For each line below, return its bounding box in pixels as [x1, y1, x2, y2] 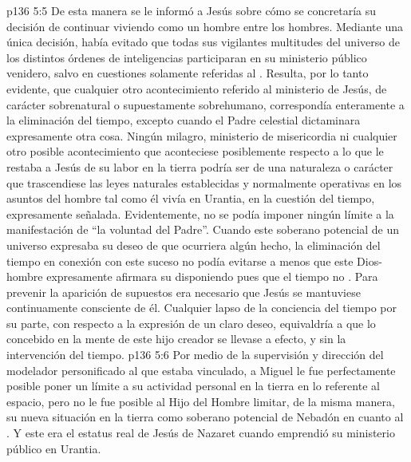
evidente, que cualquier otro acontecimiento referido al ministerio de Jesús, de [6, 80, 387, 97]
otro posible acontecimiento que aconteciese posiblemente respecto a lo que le [6, 143, 384, 160]
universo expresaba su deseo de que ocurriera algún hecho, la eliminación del [6, 236, 381, 253]
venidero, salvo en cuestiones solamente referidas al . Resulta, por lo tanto [6, 65, 369, 81]
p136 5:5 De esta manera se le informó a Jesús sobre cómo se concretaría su [6, 2, 377, 18]
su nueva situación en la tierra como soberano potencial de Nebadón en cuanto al [6, 409, 404, 425]
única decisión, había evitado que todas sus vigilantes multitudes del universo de [6, 34, 400, 50]
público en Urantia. [6, 440, 101, 456]
